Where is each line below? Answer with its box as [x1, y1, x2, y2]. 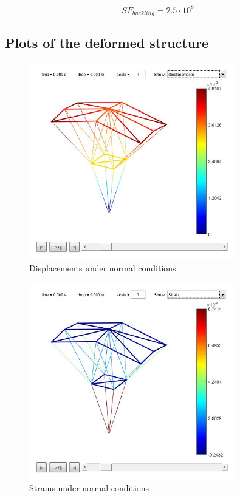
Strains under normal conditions [29, 481, 149, 494]
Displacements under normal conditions [29, 261, 176, 274]
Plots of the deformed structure [5, 33, 209, 52]
